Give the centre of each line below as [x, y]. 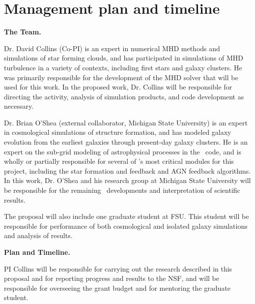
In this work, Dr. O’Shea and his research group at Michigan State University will [127, 180]
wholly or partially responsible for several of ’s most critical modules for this [119, 161]
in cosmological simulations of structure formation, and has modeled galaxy [118, 132]
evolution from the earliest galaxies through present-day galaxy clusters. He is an [126, 142]
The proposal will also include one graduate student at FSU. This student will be [127, 216]
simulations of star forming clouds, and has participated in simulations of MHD [124, 58]
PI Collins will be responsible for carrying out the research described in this [118, 268]
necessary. [19, 106]
